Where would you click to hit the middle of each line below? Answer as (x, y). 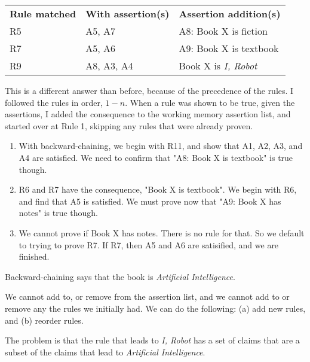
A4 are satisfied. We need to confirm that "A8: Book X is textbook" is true (156, 157)
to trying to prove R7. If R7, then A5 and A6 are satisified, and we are (149, 244)
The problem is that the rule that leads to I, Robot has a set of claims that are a (152, 340)
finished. (34, 256)
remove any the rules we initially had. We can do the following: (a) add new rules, (155, 308)
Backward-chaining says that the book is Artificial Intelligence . (120, 276)
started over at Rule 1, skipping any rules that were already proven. (129, 125)
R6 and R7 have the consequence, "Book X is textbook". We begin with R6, (158, 189)
